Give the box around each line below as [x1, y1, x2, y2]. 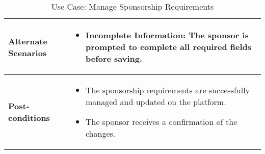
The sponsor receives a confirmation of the [85, 116, 237, 127]
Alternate [8, 35, 47, 47]
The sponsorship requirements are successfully [85, 84, 250, 96]
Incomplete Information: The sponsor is [85, 29, 249, 41]
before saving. [85, 53, 143, 64]
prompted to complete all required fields [85, 41, 252, 53]
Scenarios [8, 46, 47, 59]
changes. [85, 127, 116, 139]
